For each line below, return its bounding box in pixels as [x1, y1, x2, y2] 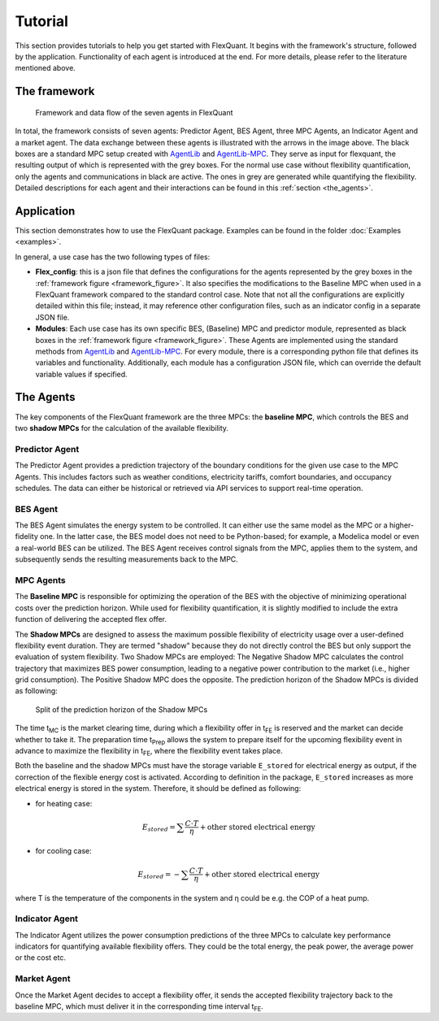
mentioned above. [15, 63, 76, 73]
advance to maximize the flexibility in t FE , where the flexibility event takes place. [15, 746, 284, 758]
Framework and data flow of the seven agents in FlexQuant [35, 107, 233, 117]
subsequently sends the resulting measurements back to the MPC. [15, 554, 239, 564]
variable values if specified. [35, 369, 128, 379]
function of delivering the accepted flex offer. [15, 615, 167, 624]
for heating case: [35, 798, 93, 808]
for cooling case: [35, 845, 93, 855]
